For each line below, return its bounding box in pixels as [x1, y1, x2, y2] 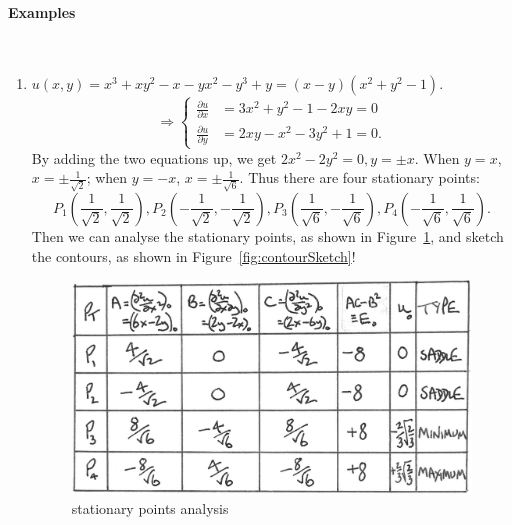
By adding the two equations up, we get [31, 147, 277, 168]
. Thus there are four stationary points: [239, 167, 480, 188]
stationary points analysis [71, 498, 229, 519]
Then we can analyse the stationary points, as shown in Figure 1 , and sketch [31, 225, 504, 246]
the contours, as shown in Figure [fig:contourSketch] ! [31, 245, 356, 266]
